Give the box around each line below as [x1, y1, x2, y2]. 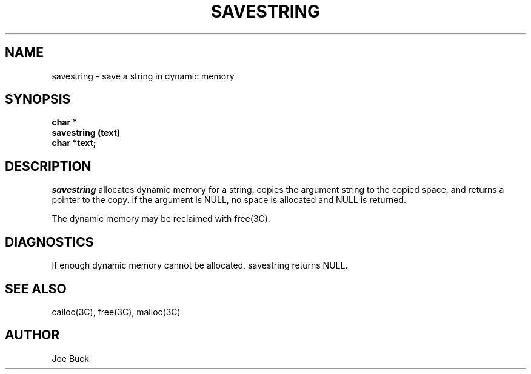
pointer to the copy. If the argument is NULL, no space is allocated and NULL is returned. [52, 195, 406, 205]
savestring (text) [52, 127, 121, 138]
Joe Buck [52, 353, 89, 364]
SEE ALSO [5, 281, 67, 296]
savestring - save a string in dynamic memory [52, 70, 235, 81]
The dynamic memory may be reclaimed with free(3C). [52, 213, 270, 224]
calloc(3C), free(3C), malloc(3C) [52, 306, 181, 317]
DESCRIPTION [5, 158, 92, 174]
